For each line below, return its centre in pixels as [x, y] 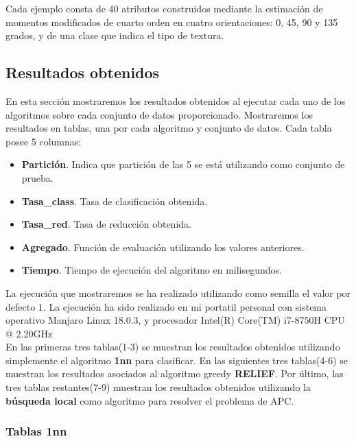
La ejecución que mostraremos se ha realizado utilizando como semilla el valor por [178, 293]
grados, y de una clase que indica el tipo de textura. [115, 35]
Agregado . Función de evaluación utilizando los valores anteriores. [163, 247]
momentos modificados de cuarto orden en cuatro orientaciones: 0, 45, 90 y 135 [172, 22]
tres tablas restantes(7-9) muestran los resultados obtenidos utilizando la [158, 387]
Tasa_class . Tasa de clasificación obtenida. [115, 201]
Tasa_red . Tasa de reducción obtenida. [106, 224]
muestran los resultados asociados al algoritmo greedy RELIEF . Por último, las [175, 373]
